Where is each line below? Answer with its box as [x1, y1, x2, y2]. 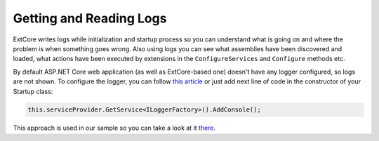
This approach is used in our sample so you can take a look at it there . [13, 123, 216, 133]
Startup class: [13, 87, 53, 95]
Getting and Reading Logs [13, 11, 167, 26]
